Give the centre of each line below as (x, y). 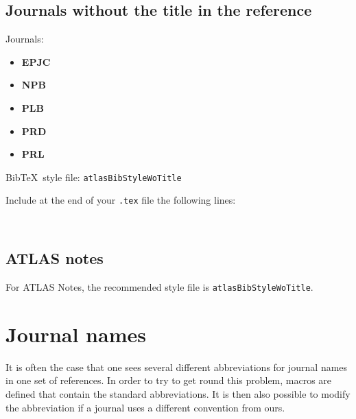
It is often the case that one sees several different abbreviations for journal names (177, 367)
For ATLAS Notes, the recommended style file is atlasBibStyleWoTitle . (159, 286)
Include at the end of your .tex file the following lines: (121, 200)
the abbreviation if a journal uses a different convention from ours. (145, 407)
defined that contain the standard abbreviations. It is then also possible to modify (178, 393)
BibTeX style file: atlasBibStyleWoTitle (94, 177)
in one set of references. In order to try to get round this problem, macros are (169, 380)
